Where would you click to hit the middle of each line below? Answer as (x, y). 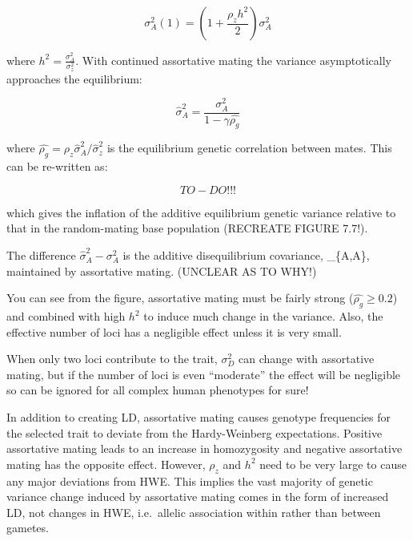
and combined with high (66, 316)
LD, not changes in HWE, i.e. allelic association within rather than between (194, 512)
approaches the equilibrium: (74, 78)
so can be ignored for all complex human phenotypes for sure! (158, 390)
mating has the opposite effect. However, (106, 464)
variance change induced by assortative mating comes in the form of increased (198, 497)
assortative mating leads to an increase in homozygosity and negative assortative (204, 448)
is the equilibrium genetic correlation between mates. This (249, 148)
